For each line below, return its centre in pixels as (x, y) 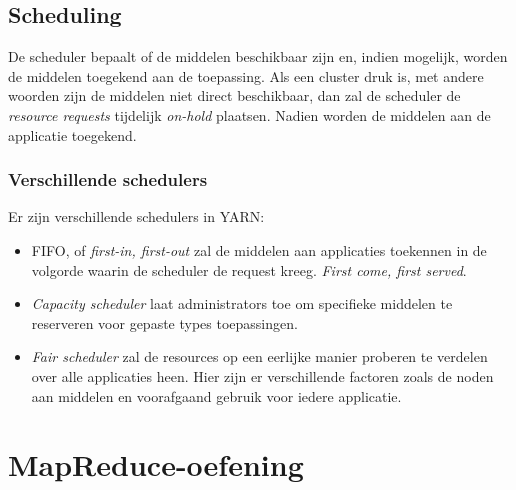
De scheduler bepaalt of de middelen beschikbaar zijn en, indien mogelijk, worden (258, 56)
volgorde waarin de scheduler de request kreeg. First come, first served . (249, 269)
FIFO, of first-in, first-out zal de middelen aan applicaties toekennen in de (259, 249)
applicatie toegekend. (72, 134)
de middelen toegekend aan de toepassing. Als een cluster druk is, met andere (246, 75)
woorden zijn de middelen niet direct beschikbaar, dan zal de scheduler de (234, 95)
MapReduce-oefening (156, 464)
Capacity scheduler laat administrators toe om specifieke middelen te (242, 303)
